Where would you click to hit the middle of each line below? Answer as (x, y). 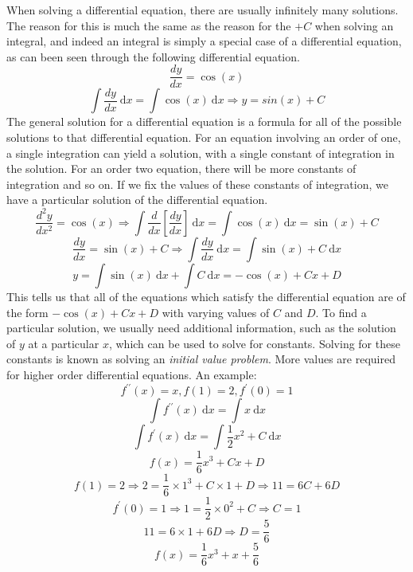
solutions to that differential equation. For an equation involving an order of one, (204, 137)
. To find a (341, 312)
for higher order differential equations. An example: (132, 374)
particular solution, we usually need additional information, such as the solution (201, 328)
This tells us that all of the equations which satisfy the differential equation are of (206, 296)
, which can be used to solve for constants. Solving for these (254, 343)
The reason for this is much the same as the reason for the (149, 25)
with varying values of (216, 312)
